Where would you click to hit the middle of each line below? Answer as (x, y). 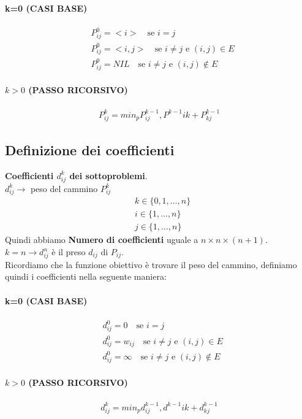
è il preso (69, 252)
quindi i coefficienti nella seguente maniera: (86, 276)
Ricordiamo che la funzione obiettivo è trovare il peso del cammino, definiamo (151, 264)
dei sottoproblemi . (108, 175)
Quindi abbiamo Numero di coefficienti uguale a (102, 240)
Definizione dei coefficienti (90, 150)
